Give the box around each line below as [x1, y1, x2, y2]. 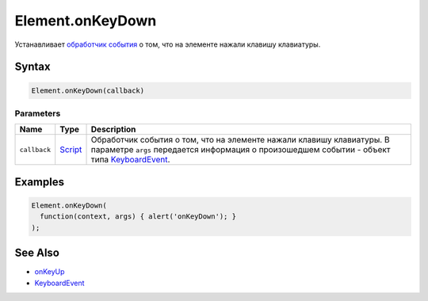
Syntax [14, 60, 51, 74]
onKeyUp [34, 267, 65, 276]
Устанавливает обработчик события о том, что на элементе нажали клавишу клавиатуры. [14, 40, 321, 49]
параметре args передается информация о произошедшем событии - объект [90, 144, 391, 155]
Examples [14, 175, 65, 189]
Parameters [14, 108, 61, 119]
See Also [14, 246, 59, 260]
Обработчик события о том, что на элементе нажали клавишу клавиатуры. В [90, 135, 390, 146]
